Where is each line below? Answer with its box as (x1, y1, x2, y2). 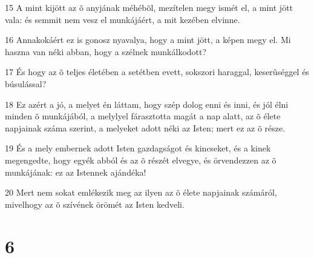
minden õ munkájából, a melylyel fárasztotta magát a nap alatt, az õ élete (5, 110, 281, 122)
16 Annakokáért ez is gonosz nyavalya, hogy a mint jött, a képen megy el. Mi (5, 33, 291, 46)
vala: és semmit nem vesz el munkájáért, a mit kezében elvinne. (5, 13, 240, 25)
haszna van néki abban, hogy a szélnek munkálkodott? (5, 45, 207, 58)
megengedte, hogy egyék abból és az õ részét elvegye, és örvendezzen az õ (5, 153, 276, 166)
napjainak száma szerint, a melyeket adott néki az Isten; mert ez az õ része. (5, 121, 286, 134)
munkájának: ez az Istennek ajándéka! (5, 165, 146, 178)
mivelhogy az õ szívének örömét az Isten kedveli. (5, 197, 185, 210)
